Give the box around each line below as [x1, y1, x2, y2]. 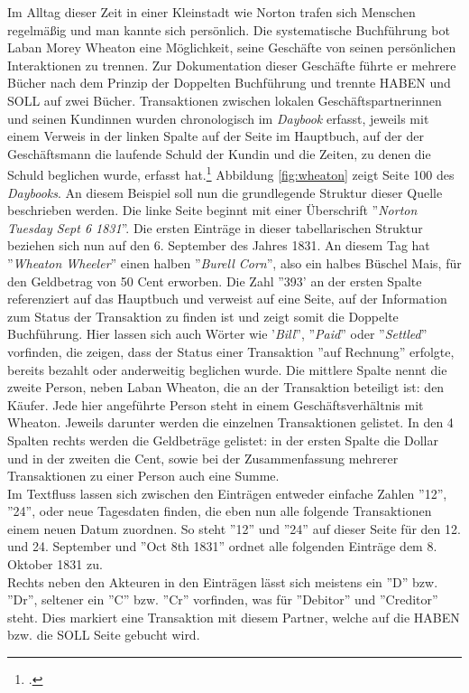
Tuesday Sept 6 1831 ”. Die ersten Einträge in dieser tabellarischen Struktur [7, 218, 423, 237]
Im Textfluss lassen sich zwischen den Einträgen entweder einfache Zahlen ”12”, [7, 483, 447, 502]
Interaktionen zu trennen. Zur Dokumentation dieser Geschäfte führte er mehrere [7, 55, 456, 74]
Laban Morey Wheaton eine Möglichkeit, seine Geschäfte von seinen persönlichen [7, 38, 456, 57]
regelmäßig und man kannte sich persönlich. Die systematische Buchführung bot [7, 20, 450, 39]
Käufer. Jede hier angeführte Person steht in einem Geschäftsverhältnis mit [7, 395, 424, 414]
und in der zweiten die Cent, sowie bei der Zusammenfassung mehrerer [7, 448, 399, 467]
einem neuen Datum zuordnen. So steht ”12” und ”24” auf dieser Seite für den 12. [7, 519, 461, 538]
